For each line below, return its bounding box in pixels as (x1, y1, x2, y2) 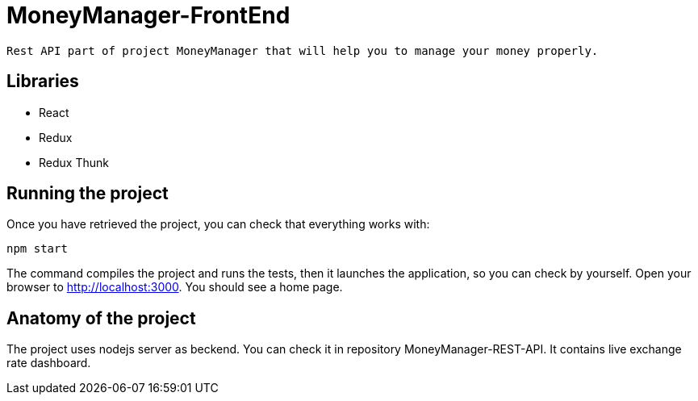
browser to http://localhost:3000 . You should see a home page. (6, 280, 343, 294)
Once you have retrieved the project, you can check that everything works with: (6, 217, 430, 232)
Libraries (6, 71, 79, 92)
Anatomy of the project (6, 307, 196, 328)
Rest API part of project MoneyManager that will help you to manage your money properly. (6, 44, 599, 57)
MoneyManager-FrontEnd (6, 2, 290, 29)
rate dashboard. (6, 356, 91, 370)
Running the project (6, 183, 169, 204)
